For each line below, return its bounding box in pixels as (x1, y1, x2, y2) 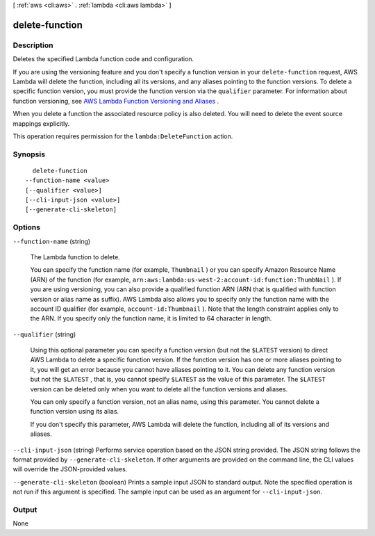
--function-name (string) (12, 237, 91, 245)
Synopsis (12, 149, 45, 159)
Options (12, 222, 41, 232)
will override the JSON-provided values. (12, 465, 128, 473)
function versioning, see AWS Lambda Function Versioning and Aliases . (12, 97, 219, 105)
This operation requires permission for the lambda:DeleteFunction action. (12, 132, 233, 140)
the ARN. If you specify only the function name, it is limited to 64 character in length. (30, 314, 272, 323)
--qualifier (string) (12, 330, 76, 339)
